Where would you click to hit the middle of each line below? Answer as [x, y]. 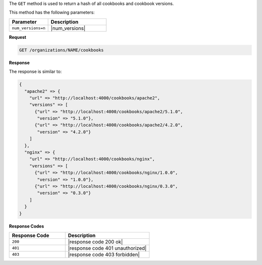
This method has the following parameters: [52, 13]
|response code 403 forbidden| [104, 254]
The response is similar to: [35, 72]
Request [18, 37]
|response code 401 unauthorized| [107, 248]
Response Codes [26, 226]
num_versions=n [29, 28]
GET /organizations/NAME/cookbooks [61, 50]
